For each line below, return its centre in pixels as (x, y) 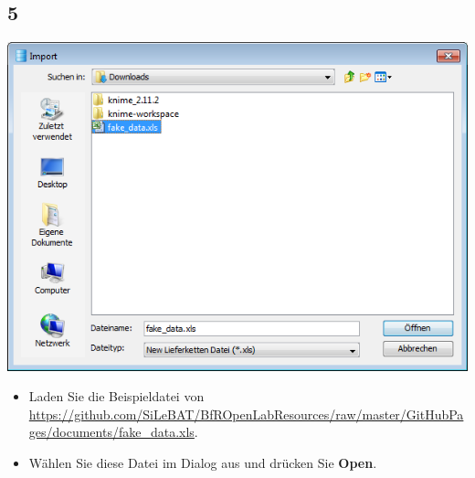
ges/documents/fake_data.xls (111, 432)
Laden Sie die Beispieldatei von (116, 396)
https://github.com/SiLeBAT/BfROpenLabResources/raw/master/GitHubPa (246, 414)
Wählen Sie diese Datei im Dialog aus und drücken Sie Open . (203, 462)
